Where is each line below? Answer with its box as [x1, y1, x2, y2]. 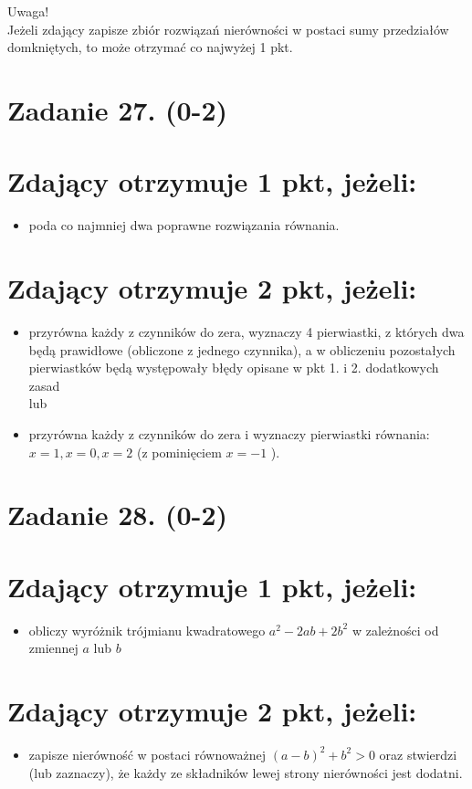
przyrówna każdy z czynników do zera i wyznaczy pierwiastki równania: [28, 424, 430, 443]
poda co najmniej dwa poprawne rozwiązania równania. [28, 216, 340, 235]
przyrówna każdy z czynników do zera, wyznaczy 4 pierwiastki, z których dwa [28, 322, 465, 341]
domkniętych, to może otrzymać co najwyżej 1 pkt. [7, 37, 293, 57]
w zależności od [351, 620, 439, 639]
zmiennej [28, 638, 79, 657]
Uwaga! [7, 2, 49, 20]
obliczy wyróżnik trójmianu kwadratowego [28, 620, 266, 639]
